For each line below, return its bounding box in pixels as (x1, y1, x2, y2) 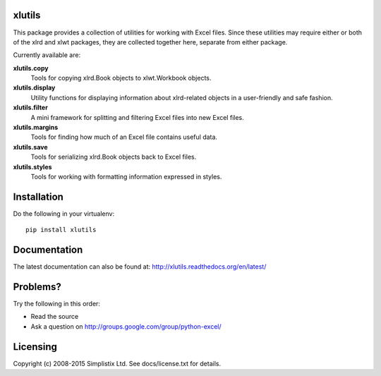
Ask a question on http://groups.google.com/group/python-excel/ (30, 322, 222, 331)
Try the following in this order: (13, 300, 100, 308)
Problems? (13, 281, 61, 293)
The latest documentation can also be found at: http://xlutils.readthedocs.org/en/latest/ (13, 262, 267, 271)
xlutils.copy (13, 63, 49, 72)
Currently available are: (13, 51, 81, 59)
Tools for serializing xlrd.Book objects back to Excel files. (30, 152, 197, 162)
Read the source (30, 313, 79, 321)
